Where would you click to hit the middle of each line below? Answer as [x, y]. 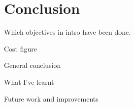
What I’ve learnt [29, 81]
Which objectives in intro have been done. [67, 32]
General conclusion [33, 65]
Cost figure [21, 48]
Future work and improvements [51, 98]
